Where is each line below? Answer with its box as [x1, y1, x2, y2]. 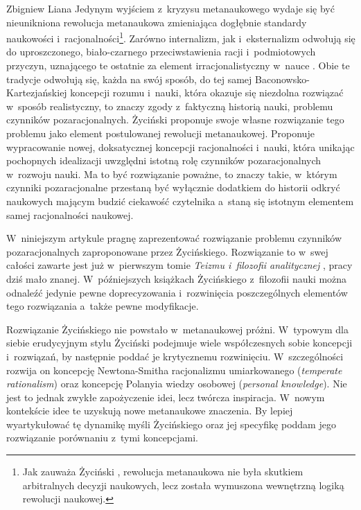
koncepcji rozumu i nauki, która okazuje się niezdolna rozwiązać [70, 85, 344, 100]
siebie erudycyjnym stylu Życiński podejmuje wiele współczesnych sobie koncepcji [6, 335, 353, 350]
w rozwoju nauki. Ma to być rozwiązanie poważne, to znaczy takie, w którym [6, 166, 337, 181]
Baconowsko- [255, 71, 310, 86]
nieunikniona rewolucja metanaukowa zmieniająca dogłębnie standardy [6, 15, 307, 29]
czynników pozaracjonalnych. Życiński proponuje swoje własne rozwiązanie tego [6, 112, 344, 127]
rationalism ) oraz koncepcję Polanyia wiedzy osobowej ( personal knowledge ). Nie [6, 376, 347, 391]
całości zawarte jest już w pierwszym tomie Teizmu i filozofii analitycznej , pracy [6, 258, 353, 272]
